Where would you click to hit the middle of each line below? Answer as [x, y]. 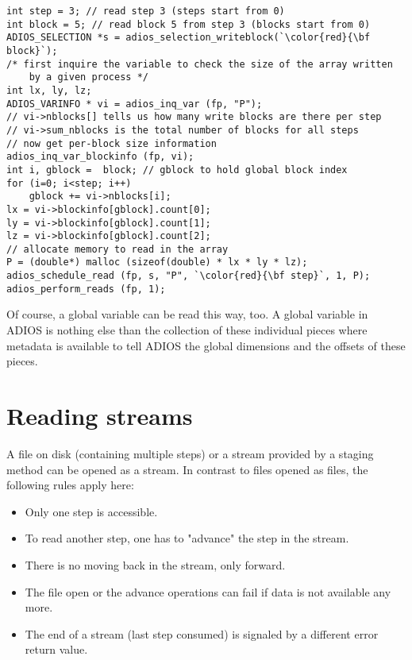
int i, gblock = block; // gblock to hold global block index [177, 170]
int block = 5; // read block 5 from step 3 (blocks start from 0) [189, 24]
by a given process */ [89, 77]
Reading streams [100, 415]
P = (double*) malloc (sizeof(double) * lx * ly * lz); [157, 262]
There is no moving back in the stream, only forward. [155, 564]
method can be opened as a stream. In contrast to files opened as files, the [187, 469]
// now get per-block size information [112, 143]
